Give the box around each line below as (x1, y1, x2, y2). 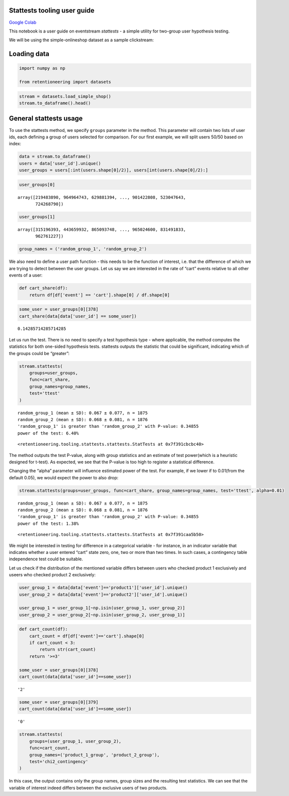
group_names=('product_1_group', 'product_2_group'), (29, 752, 160, 758)
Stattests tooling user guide (9, 6, 94, 15)
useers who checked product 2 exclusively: (9, 572, 96, 578)
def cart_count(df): (19, 626, 68, 632)
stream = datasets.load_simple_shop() (19, 94, 111, 99)
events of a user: (9, 272, 43, 278)
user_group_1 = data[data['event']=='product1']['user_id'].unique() (19, 585, 188, 590)
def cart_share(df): (19, 285, 68, 291)
